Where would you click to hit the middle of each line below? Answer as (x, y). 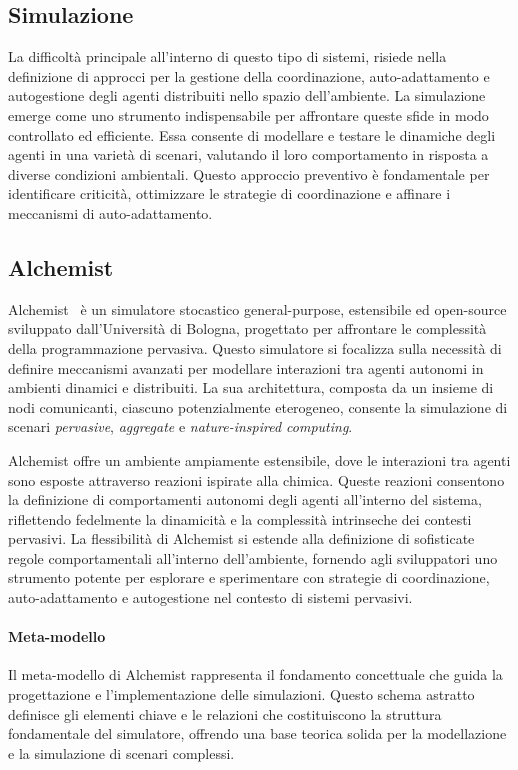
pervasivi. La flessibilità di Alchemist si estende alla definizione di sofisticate (241, 538)
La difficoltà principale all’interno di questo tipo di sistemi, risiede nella (227, 56)
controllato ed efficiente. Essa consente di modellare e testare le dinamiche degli (252, 134)
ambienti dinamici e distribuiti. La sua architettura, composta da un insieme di (251, 387)
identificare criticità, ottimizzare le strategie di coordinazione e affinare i (229, 193)
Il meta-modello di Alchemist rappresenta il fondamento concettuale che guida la (255, 674)
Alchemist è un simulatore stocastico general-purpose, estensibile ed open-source (257, 308)
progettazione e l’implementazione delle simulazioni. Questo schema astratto (241, 694)
